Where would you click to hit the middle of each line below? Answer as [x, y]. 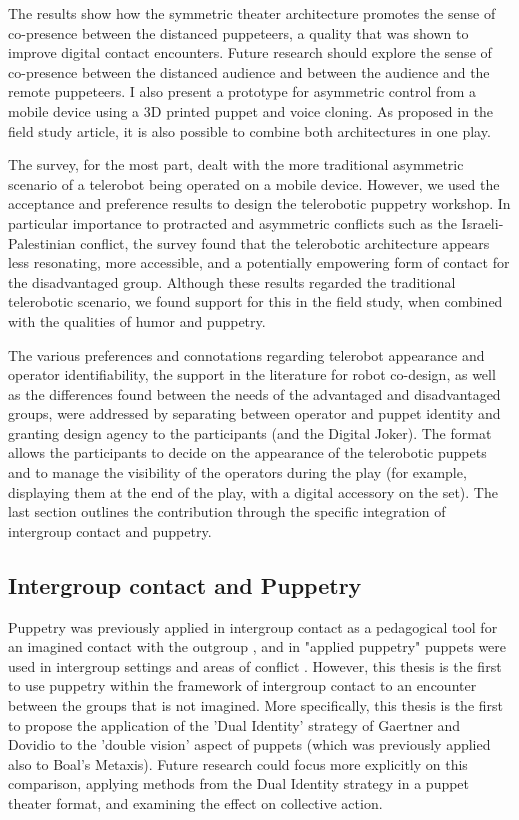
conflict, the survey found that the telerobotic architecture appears [285, 242]
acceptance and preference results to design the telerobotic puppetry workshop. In [259, 203]
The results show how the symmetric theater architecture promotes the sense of [252, 13]
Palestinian [42, 242]
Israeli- [482, 222]
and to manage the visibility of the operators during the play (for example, [237, 472]
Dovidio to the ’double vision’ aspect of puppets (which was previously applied [249, 744]
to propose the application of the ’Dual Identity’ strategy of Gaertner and [234, 724]
